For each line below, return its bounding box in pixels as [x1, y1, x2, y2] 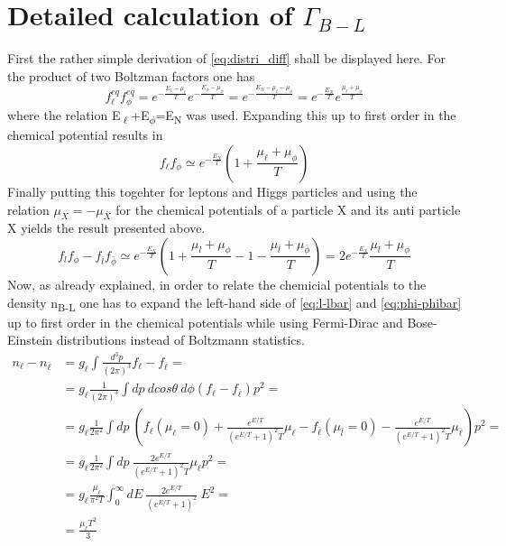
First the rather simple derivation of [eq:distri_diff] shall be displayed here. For [7, 49, 446, 68]
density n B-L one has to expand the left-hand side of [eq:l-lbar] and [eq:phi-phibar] [7, 292, 462, 314]
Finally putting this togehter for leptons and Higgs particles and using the [7, 181, 418, 200]
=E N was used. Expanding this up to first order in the [155, 106, 456, 127]
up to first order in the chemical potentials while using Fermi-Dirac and [7, 312, 403, 331]
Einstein [7, 330, 53, 349]
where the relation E [7, 106, 121, 125]
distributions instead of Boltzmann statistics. [56, 330, 305, 349]
